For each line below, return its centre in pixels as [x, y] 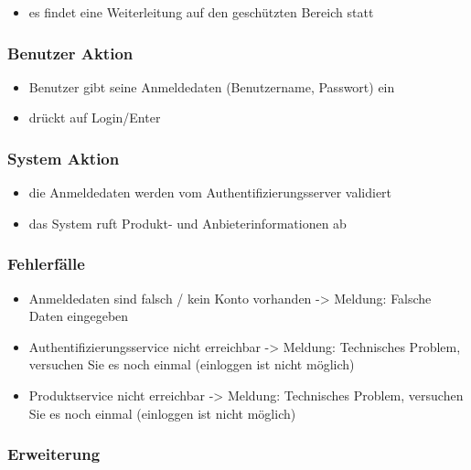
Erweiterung [54, 454]
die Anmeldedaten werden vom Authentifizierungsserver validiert [210, 192]
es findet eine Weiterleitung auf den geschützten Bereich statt [201, 12]
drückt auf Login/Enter [95, 117]
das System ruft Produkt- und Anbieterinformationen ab [187, 223]
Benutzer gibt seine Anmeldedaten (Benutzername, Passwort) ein [212, 86]
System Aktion [64, 158]
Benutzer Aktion [70, 53]
